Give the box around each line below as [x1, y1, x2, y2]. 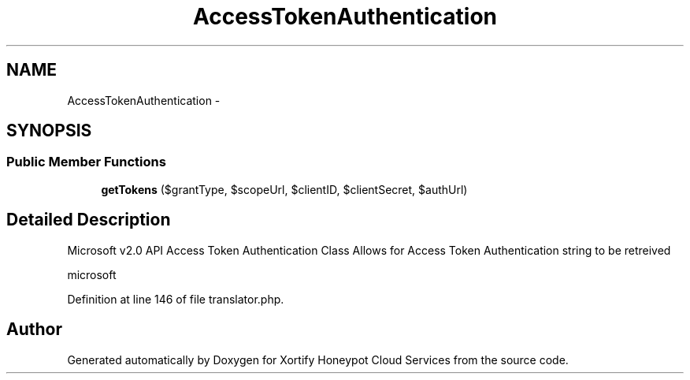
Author [6, 319, 62, 340]
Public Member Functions [6, 154, 166, 170]
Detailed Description [6, 210, 171, 230]
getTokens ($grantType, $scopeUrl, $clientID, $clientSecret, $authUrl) [101, 182, 468, 196]
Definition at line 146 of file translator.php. [67, 292, 284, 306]
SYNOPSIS [6, 121, 92, 141]
